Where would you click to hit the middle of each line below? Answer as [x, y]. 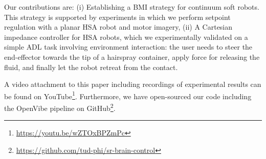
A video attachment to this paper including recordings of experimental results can [133, 84]
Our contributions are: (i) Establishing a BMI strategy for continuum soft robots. [132, 7]
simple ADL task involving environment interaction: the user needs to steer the [128, 47]
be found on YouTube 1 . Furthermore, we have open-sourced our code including [128, 95]
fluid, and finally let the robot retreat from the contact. [91, 67]
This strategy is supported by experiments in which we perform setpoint [117, 17]
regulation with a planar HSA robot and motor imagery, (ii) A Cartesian [118, 27]
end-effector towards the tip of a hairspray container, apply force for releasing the [132, 56]
